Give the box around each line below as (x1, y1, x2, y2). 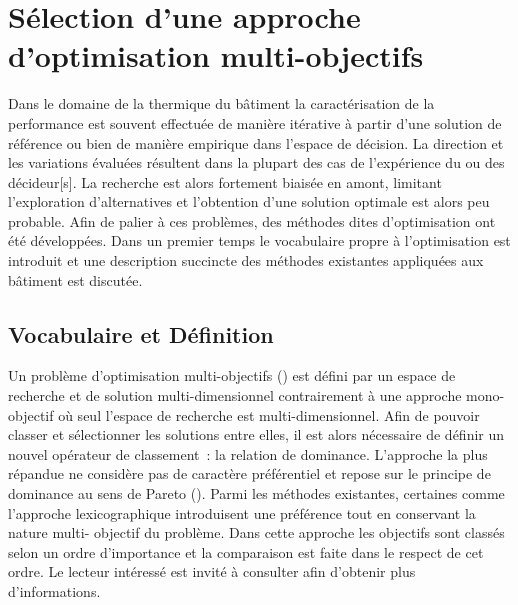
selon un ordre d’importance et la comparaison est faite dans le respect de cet (8, 541, 484, 562)
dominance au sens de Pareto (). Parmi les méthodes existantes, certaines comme (8, 483, 505, 504)
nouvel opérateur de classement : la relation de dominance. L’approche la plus (8, 443, 488, 464)
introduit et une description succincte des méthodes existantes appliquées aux (8, 250, 484, 271)
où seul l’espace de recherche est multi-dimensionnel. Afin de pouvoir (58, 404, 480, 425)
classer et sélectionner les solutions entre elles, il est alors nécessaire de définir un (8, 424, 505, 445)
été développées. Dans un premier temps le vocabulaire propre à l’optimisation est (8, 230, 511, 251)
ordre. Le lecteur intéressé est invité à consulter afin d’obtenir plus (8, 561, 416, 582)
